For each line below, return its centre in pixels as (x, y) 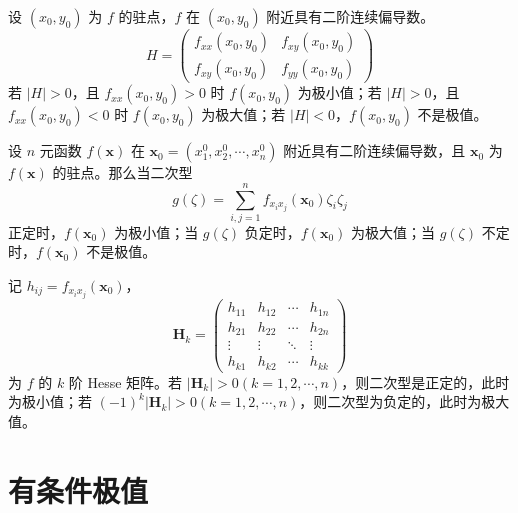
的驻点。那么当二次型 (122, 172)
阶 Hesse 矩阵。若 (125, 381)
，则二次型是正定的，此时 (425, 381)
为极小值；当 (156, 231)
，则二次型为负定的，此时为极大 (404, 401)
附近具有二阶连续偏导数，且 (374, 150)
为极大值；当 (393, 231)
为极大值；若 (243, 114)
